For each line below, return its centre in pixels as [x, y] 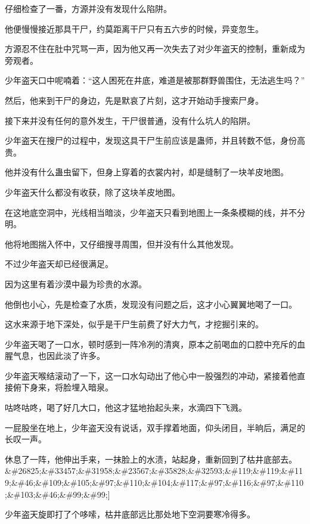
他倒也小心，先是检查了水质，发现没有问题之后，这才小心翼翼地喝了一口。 [151, 304]
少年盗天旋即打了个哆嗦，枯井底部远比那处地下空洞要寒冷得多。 [130, 514]
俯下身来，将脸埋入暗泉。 [63, 387]
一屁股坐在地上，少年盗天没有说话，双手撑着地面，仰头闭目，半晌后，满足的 [155, 427]
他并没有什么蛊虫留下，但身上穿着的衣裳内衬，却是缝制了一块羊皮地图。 [147, 172]
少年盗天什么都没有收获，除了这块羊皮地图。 [92, 192]
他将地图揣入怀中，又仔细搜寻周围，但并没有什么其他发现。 [122, 244]
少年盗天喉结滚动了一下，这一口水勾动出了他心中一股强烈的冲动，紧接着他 [151, 375]
